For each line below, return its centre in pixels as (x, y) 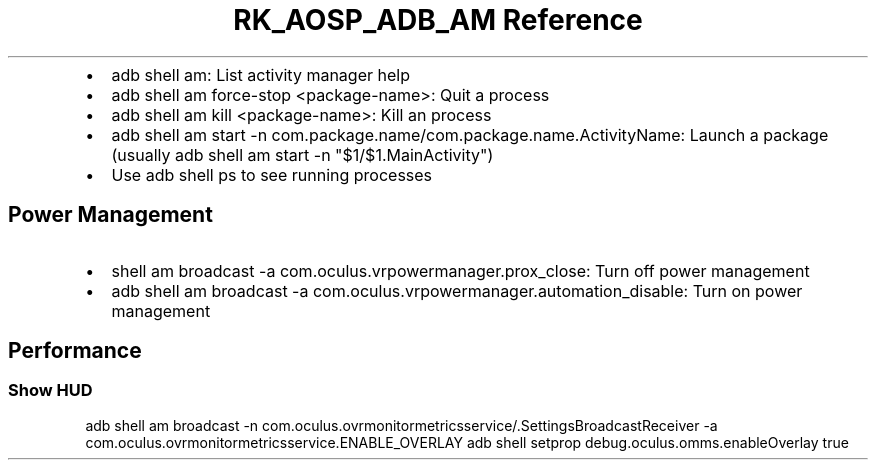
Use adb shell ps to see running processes (272, 174)
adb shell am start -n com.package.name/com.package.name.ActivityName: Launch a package (470, 134)
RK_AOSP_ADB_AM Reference (438, 20)
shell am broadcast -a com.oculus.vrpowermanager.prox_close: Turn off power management (460, 270)
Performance (75, 351)
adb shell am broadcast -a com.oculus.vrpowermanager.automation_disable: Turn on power (457, 290)
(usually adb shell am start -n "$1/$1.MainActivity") (302, 154)
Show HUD (50, 390)
